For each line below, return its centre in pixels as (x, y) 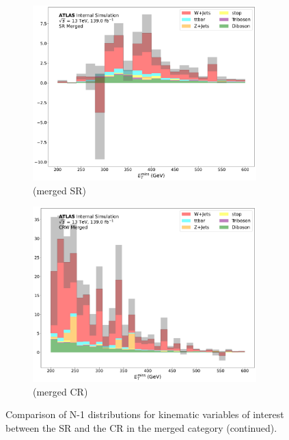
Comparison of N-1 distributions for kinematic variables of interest (145, 414)
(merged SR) (60, 190)
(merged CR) (60, 391)
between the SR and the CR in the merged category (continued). (141, 427)
